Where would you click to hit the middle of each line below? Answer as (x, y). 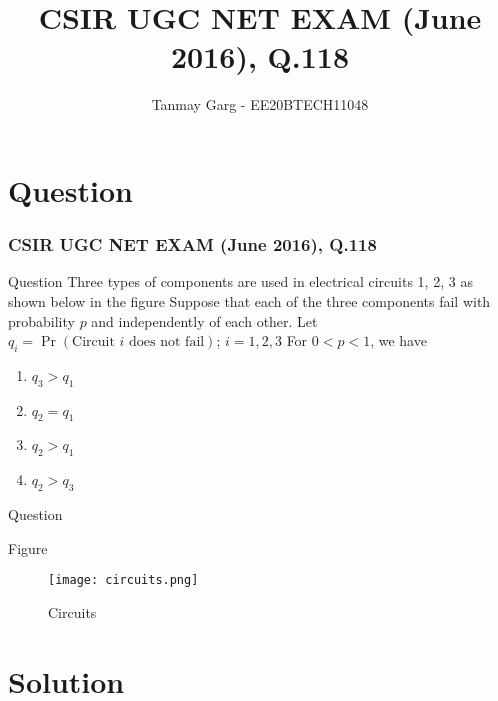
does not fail (167, 342)
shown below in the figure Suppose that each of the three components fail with (249, 300)
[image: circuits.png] (123, 580)
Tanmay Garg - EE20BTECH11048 (260, 104)
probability (41, 320)
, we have (398, 340)
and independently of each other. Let (204, 320)
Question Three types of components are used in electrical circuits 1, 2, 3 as (240, 281)
